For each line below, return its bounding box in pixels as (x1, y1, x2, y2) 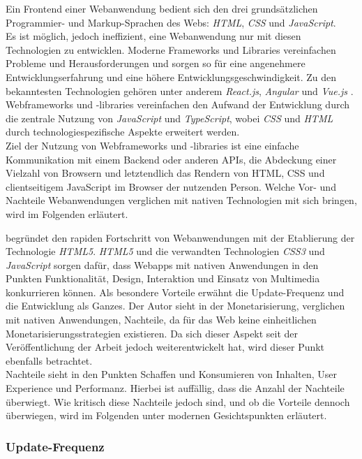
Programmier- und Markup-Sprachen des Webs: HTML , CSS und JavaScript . (6, 15, 336, 29)
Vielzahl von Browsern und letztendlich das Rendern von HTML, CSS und (6, 166, 325, 180)
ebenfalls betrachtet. (6, 353, 93, 367)
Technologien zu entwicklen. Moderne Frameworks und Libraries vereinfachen (6, 42, 336, 57)
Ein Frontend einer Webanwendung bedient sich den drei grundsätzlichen (6, 1, 318, 15)
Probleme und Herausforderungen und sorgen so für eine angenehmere (6, 56, 306, 71)
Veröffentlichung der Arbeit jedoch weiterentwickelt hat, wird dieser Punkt (6, 340, 325, 354)
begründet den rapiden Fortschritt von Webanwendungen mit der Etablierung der (6, 230, 355, 245)
